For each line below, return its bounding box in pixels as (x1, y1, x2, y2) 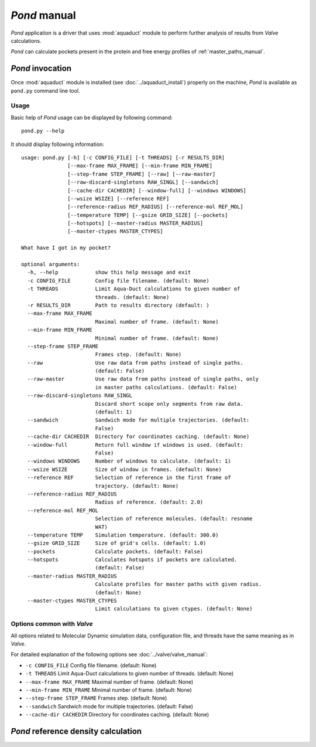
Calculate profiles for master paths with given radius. (95, 581, 262, 588)
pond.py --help (21, 128, 65, 134)
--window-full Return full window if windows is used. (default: (27, 442, 243, 448)
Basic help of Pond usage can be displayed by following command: (11, 114, 173, 121)
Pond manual (11, 9, 76, 22)
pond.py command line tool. (11, 87, 80, 94)
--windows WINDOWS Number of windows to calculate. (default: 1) (27, 458, 231, 464)
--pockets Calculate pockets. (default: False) (27, 548, 204, 555)
